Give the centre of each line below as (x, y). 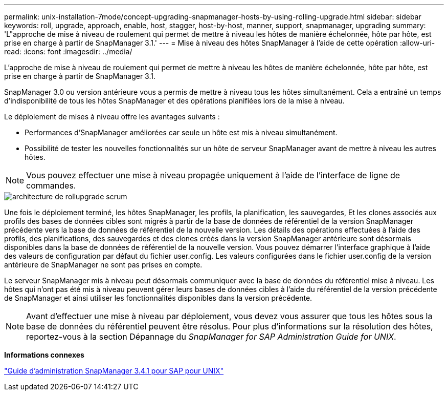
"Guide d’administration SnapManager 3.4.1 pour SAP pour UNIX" (114, 371)
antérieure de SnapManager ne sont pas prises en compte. (103, 265)
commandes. (51, 185)
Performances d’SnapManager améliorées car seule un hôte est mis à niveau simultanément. (181, 132)
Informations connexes (44, 355)
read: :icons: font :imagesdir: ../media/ (68, 51)
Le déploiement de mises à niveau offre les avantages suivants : (112, 117)
